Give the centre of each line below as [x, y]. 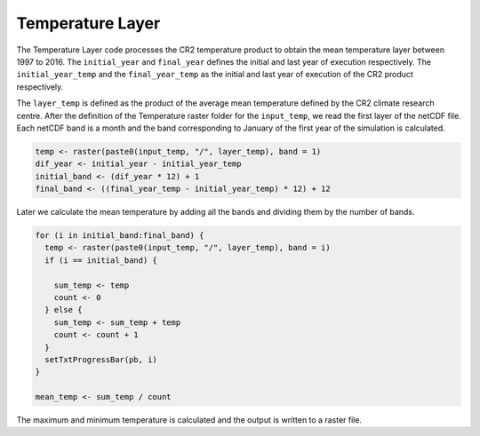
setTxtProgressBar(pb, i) [101, 359]
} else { [64, 310]
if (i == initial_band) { [101, 260]
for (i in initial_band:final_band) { [120, 236]
